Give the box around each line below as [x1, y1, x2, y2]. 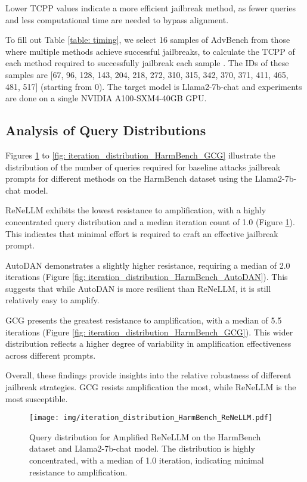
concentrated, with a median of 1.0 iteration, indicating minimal [29, 454, 264, 467]
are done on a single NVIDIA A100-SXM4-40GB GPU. [5, 92, 207, 104]
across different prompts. [5, 349, 96, 361]
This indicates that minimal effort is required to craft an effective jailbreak [5, 227, 278, 240]
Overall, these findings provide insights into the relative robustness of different [5, 369, 292, 381]
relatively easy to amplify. [5, 294, 100, 306]
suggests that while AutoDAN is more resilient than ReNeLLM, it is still [5, 282, 271, 294]
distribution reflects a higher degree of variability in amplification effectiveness [5, 337, 292, 350]
